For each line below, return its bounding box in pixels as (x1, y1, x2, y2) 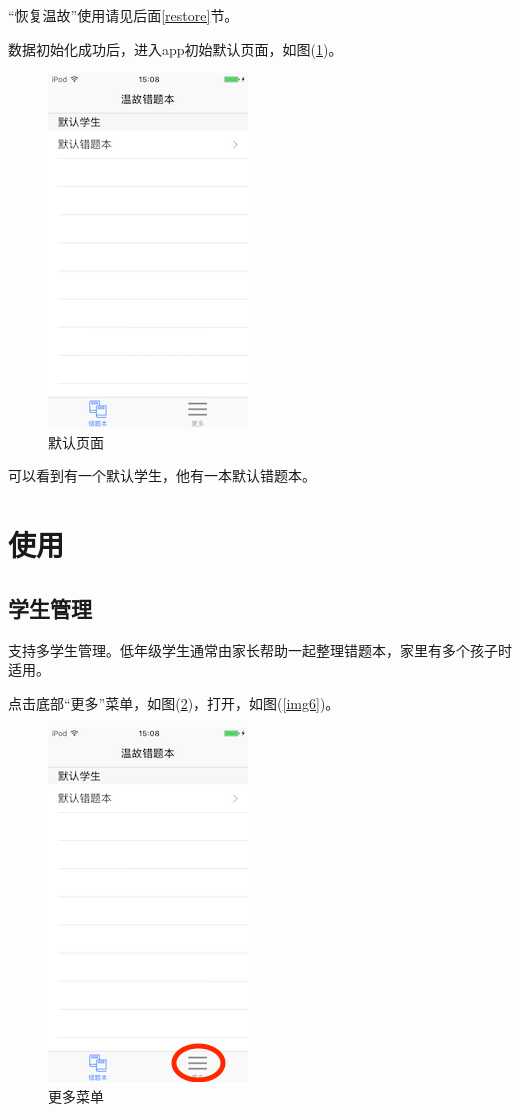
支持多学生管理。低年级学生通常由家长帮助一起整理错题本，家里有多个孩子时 (8, 639, 512, 660)
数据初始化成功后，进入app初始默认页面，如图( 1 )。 (8, 38, 343, 59)
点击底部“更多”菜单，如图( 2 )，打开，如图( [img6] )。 (8, 692, 340, 713)
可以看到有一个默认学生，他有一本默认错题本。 (8, 465, 316, 486)
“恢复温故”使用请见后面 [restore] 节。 (8, 5, 239, 25)
